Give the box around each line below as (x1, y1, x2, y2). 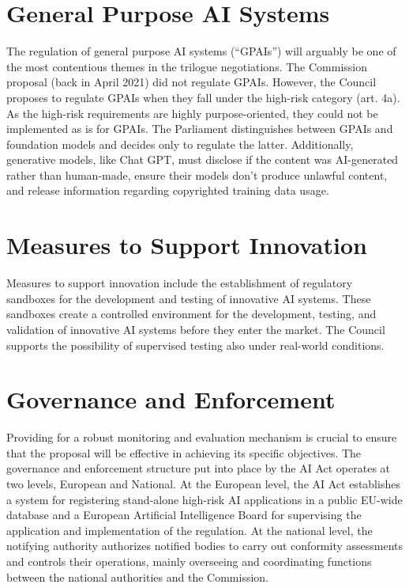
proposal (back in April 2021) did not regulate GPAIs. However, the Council (6, 74, 377, 90)
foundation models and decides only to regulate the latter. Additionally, (6, 135, 354, 152)
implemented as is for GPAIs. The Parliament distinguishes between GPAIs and (6, 120, 393, 137)
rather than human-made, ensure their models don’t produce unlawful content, (6, 166, 388, 183)
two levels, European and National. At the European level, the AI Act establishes (6, 476, 400, 492)
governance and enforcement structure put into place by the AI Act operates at (6, 460, 391, 476)
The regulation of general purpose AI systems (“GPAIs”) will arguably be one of (6, 43, 396, 59)
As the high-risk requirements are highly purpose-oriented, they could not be (6, 104, 378, 121)
